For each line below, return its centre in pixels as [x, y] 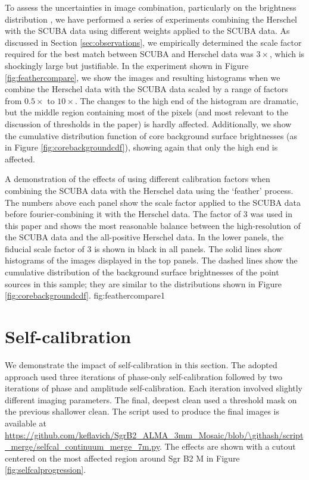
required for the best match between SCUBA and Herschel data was [129, 54]
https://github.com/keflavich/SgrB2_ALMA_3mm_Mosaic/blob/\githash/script [154, 434]
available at [26, 423]
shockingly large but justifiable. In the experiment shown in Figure [127, 65]
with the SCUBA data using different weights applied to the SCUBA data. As [147, 31]
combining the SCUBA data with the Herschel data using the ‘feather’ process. [149, 190]
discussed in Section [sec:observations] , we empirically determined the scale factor [153, 42]
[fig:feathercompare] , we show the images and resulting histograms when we [143, 77]
